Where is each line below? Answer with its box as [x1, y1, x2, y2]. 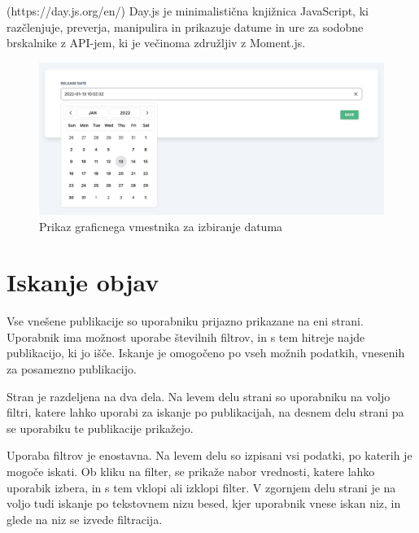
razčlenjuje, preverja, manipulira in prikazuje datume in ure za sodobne [7, 18, 364, 35]
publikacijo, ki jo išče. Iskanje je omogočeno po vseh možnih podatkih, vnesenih [7, 344, 405, 361]
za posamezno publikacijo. [7, 360, 137, 378]
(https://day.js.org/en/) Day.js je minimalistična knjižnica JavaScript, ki [7, 2, 369, 19]
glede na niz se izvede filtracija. [7, 510, 163, 527]
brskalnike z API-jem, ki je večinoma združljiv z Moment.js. [7, 34, 306, 51]
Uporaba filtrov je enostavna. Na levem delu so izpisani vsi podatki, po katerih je [7, 447, 412, 464]
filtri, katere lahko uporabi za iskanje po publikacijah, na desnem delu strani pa [7, 404, 404, 421]
